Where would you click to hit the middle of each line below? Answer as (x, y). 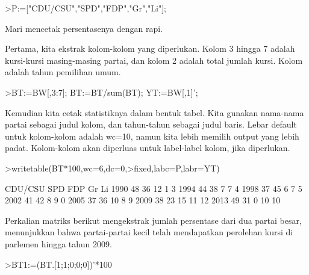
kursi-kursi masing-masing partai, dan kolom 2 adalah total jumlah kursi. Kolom (154, 60)
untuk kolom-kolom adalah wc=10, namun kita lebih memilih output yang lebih (152, 136)
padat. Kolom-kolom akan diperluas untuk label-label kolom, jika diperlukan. (148, 148)
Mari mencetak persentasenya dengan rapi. (84, 28)
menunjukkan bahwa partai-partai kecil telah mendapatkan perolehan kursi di (149, 232)
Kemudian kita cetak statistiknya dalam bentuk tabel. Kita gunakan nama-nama (154, 112)
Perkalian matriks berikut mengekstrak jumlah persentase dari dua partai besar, (153, 220)
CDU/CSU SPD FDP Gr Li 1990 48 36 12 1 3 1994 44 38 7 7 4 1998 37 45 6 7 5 (154, 188)
